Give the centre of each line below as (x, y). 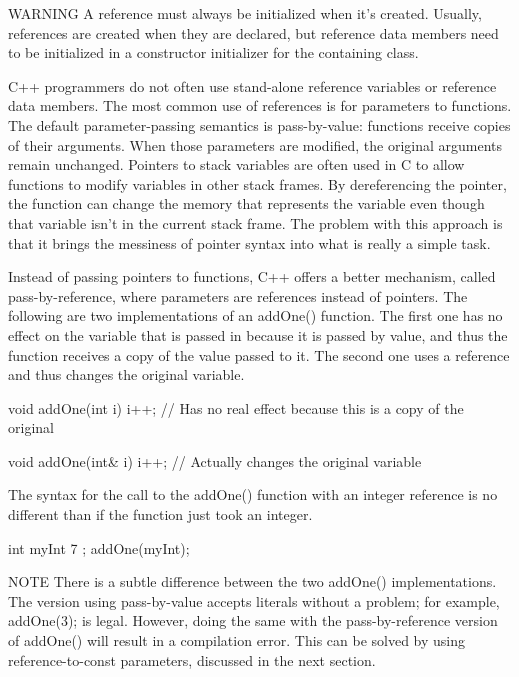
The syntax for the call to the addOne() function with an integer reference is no (253, 494)
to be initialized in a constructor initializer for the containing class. (213, 52)
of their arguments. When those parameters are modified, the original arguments (255, 144)
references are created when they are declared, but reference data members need (253, 32)
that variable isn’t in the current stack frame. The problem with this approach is (255, 222)
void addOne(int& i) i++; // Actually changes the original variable (215, 460)
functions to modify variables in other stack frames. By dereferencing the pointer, (257, 183)
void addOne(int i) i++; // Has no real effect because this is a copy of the (236, 407)
